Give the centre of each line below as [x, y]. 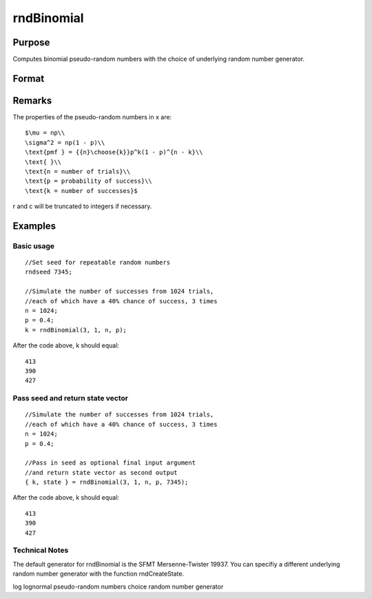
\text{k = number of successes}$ [81, 191]
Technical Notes [41, 550]
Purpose [31, 42]
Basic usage [34, 246]
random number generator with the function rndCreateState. [99, 574]
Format [29, 78]
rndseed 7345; [49, 272]
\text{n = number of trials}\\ [78, 171]
